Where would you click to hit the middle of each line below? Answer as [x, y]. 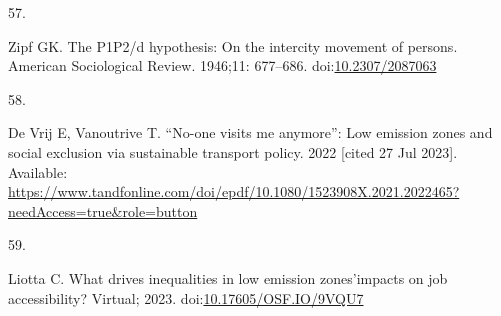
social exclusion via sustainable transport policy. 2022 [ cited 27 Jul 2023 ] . [233, 151]
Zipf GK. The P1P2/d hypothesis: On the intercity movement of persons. [233, 45]
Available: [38, 171]
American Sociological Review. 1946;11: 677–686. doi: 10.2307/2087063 [222, 65]
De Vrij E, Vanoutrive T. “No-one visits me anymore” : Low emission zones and [250, 132]
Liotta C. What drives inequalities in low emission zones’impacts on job [228, 277]
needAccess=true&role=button [103, 210]
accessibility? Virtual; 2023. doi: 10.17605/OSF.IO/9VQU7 [186, 297]
